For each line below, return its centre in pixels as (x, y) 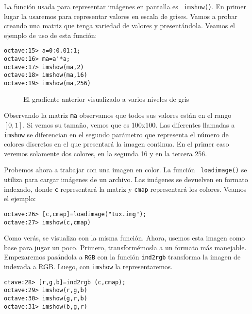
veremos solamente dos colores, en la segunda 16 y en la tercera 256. (106, 153)
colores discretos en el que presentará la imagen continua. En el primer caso (117, 144)
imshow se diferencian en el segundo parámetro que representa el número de (116, 134)
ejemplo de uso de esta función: (50, 35)
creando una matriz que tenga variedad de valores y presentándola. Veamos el (120, 26)
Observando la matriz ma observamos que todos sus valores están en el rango (118, 115)
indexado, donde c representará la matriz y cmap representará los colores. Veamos (125, 189)
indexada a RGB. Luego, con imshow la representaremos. (88, 267)
